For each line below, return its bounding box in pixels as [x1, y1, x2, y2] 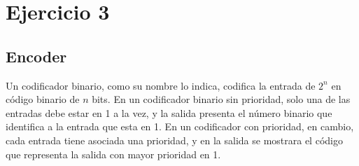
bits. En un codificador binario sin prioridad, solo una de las [92, 92, 351, 106]
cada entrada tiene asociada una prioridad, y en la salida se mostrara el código [6, 132, 343, 147]
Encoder [6, 45, 67, 67]
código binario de [6, 92, 80, 106]
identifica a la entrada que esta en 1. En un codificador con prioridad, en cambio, [6, 119, 354, 134]
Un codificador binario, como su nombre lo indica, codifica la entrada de [6, 78, 316, 92]
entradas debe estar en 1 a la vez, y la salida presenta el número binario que [6, 105, 332, 120]
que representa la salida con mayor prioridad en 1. [6, 146, 221, 161]
